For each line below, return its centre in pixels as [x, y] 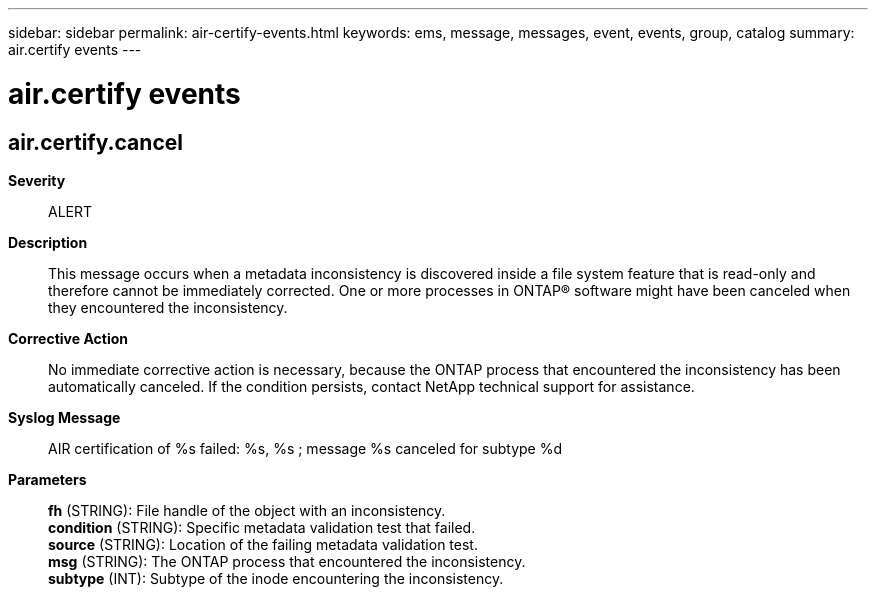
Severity [37, 180]
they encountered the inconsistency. [168, 307]
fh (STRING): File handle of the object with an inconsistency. [247, 510]
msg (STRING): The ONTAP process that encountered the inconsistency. [287, 561]
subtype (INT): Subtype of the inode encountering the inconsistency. [276, 578]
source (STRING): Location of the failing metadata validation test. [263, 544]
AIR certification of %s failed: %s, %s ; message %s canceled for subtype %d [305, 448]
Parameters [47, 479]
